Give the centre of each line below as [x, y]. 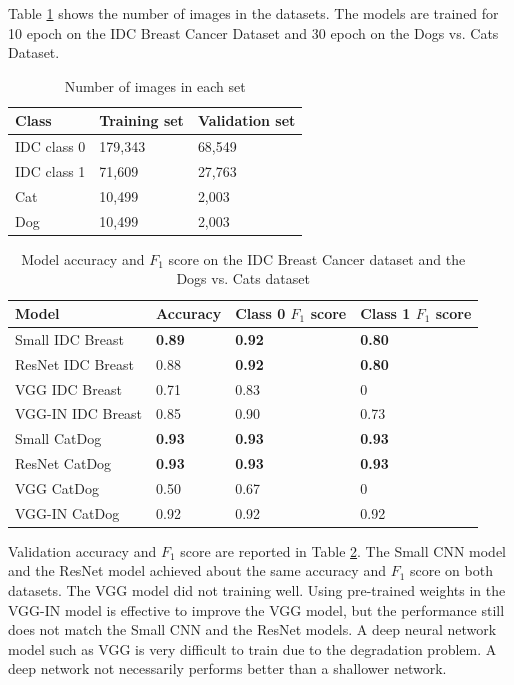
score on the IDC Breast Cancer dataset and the [317, 258]
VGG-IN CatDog [67, 512]
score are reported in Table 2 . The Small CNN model [343, 550]
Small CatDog [58, 438]
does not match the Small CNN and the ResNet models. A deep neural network [252, 629]
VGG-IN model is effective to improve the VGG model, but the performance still [256, 609]
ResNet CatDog [63, 463]
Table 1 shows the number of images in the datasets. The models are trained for [253, 13]
